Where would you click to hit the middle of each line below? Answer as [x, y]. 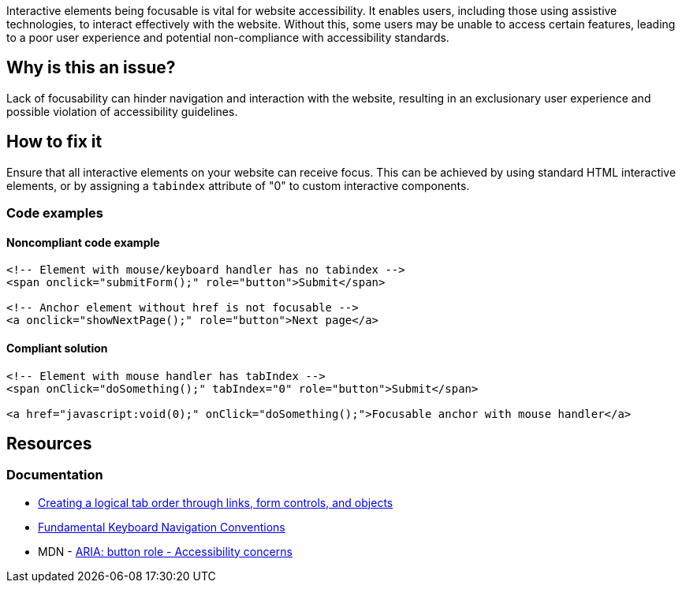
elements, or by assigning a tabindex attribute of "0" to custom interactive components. [238, 185]
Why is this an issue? [91, 68]
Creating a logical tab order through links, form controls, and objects [216, 502]
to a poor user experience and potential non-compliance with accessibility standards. [228, 37]
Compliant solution [57, 348]
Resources [49, 443]
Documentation [55, 475]
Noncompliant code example [83, 242]
